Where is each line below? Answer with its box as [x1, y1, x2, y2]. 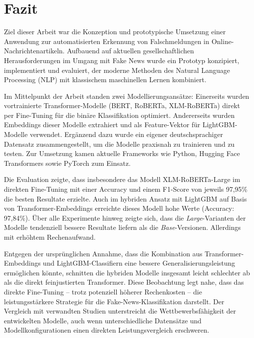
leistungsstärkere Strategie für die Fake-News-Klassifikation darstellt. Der [4, 296, 225, 306]
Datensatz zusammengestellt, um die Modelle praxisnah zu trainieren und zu [4, 138, 235, 149]
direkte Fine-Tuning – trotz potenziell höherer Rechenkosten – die [4, 286, 202, 296]
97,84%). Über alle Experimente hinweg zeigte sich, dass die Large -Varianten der [4, 212, 246, 223]
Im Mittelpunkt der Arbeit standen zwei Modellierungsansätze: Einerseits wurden [4, 90, 250, 101]
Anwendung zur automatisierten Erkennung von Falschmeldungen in [4, 36, 209, 46]
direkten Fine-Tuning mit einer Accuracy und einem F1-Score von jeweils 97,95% [4, 184, 248, 194]
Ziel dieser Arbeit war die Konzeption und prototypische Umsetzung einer [4, 26, 226, 37]
